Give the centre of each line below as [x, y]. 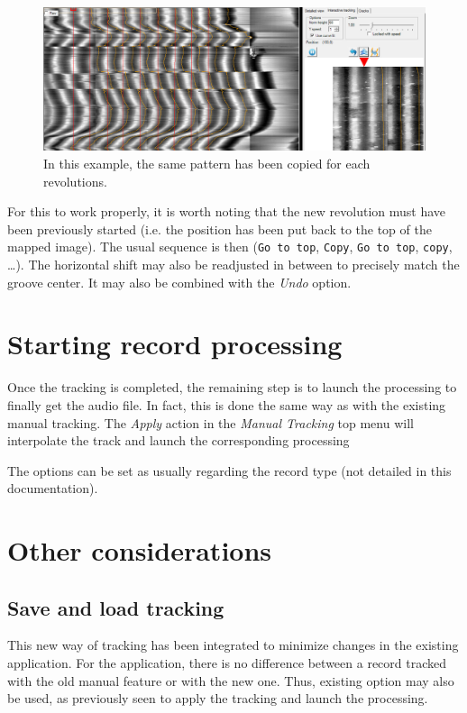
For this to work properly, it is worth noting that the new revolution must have [227, 211]
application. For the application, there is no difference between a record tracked [227, 663]
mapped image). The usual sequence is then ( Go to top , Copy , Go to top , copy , [230, 247]
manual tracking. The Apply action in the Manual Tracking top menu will [211, 422]
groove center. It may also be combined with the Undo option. [179, 282]
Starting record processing [175, 344]
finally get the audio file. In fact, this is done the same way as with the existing [227, 404]
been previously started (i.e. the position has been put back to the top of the [220, 229]
